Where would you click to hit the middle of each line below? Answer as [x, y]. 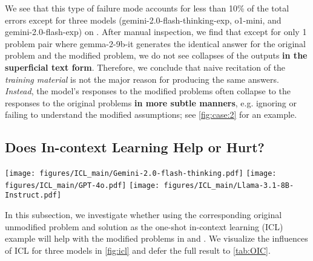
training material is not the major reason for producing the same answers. [142, 79]
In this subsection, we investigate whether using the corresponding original [143, 215]
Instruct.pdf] [33, 195]
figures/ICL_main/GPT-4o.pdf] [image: [82, 185]
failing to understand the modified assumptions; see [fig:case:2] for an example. [151, 114]
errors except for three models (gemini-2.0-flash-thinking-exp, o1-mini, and [143, 20]
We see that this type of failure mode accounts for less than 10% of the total [147, 8]
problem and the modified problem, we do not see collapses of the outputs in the [156, 55]
